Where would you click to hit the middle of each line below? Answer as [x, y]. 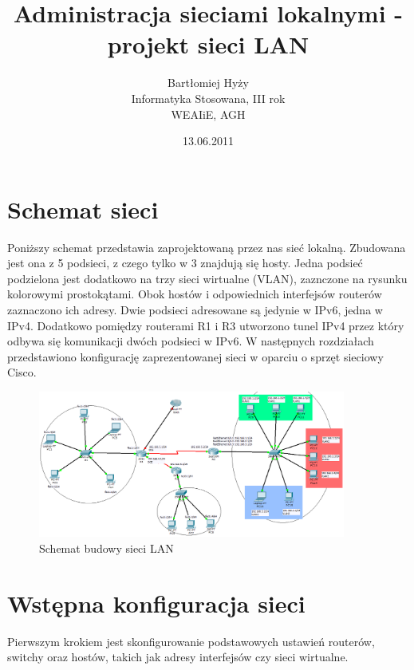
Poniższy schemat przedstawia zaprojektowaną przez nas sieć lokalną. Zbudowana [207, 247]
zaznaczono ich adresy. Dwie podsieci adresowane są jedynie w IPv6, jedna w [195, 309]
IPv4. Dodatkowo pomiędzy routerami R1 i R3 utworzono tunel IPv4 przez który [206, 325]
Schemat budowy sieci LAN [106, 548]
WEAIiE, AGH [208, 114]
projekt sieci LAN [208, 44]
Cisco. [22, 372]
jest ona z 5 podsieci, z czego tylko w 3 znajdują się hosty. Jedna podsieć [185, 263]
